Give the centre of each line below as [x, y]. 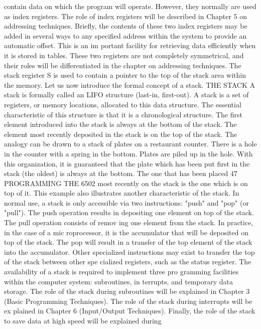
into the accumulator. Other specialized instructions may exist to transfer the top [129, 252]
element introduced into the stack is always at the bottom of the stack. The [120, 124]
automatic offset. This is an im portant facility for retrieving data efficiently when [130, 45]
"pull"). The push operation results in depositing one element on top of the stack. [129, 212]
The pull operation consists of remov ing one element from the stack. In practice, [129, 222]
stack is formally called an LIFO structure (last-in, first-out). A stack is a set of [126, 95]
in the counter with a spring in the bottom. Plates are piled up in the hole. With [128, 153]
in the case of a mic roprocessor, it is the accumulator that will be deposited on [126, 232]
